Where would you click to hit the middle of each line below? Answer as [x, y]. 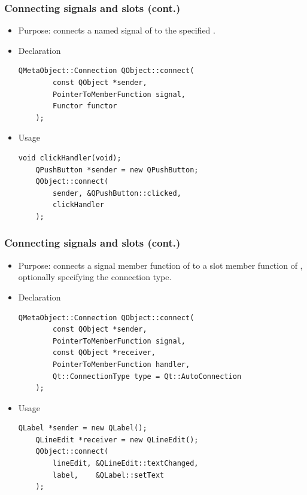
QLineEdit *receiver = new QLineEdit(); [117, 440]
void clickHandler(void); [70, 158]
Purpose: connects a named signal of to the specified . [117, 30]
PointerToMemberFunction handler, [121, 364]
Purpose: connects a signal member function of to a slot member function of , [160, 265]
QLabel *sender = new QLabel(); [83, 428]
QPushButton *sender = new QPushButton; [117, 170]
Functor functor [85, 106]
